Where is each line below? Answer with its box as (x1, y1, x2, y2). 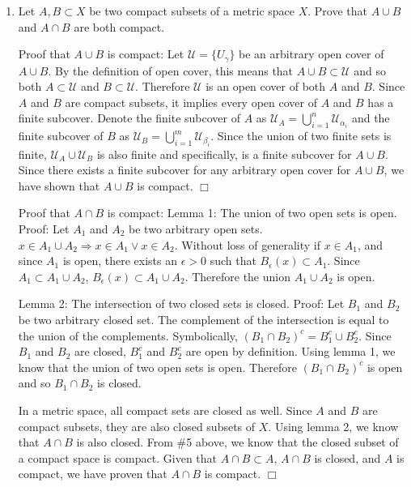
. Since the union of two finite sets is (210, 127, 392, 144)
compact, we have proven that (18, 465, 167, 482)
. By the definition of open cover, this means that (48, 62, 294, 79)
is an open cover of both (205, 78, 326, 95)
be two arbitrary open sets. (129, 220, 263, 237)
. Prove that (307, 2, 368, 19)
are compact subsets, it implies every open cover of (65, 93, 317, 110)
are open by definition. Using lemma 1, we (185, 343, 396, 360)
